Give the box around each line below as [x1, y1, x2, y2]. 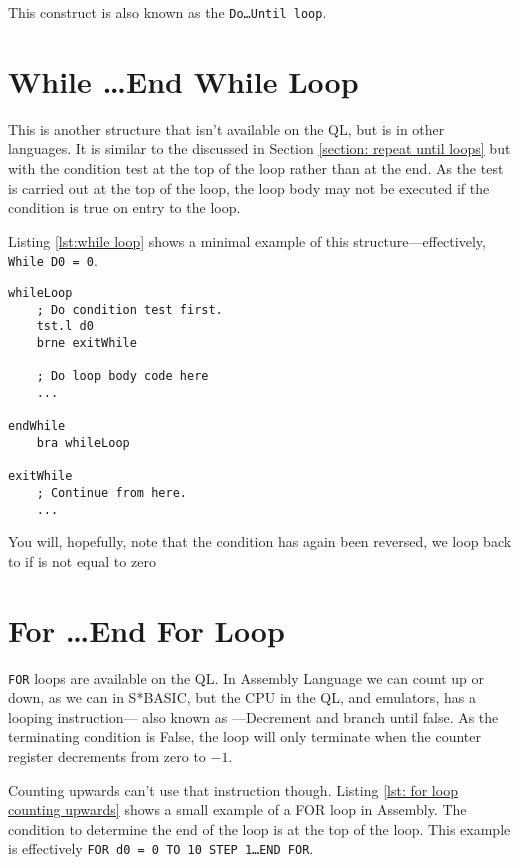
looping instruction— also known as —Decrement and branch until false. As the [8, 706, 499, 727]
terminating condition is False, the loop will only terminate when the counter [8, 726, 481, 747]
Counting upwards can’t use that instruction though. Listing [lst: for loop [8, 779, 458, 800]
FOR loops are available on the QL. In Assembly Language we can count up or [8, 667, 484, 688]
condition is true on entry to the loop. [8, 197, 241, 218]
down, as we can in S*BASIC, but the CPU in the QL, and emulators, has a [8, 687, 476, 708]
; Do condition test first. [36, 302, 223, 317]
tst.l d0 [36, 319, 94, 334]
